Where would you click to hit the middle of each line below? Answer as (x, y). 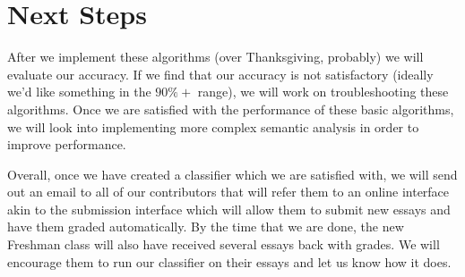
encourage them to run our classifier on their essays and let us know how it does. (229, 261)
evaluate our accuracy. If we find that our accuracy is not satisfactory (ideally (220, 74)
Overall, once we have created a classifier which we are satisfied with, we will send (232, 174)
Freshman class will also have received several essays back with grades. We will (224, 244)
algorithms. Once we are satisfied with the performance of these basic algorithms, (231, 109)
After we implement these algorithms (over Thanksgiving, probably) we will (215, 57)
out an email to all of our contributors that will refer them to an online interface (228, 192)
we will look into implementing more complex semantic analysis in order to (213, 126)
